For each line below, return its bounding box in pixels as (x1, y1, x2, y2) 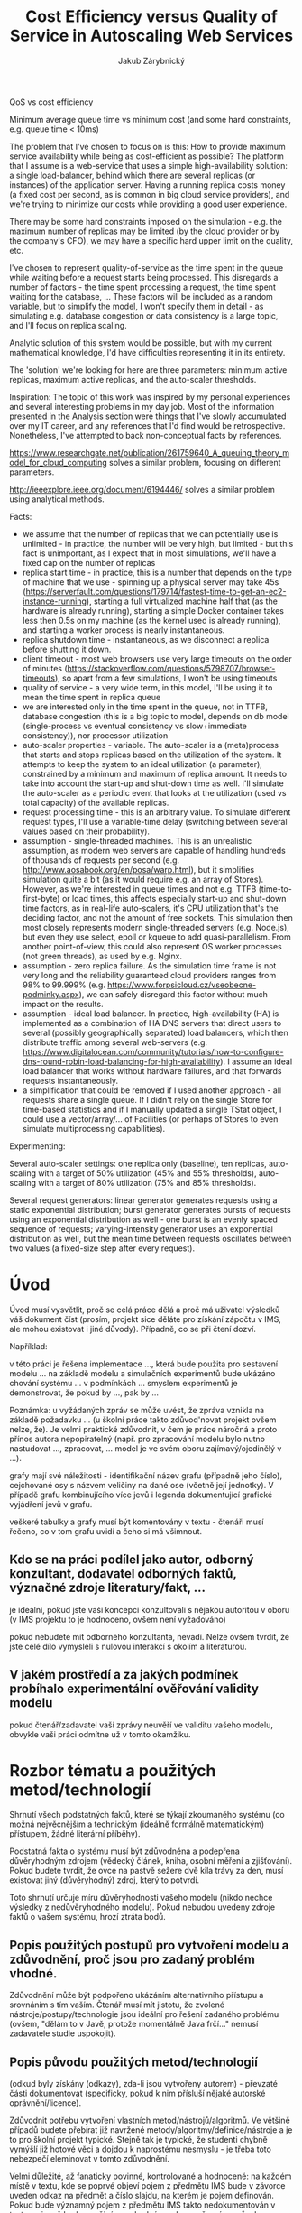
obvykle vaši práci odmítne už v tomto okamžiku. (9, 1728, 191, 1739)
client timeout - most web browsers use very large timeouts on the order (22, 653, 292, 664)
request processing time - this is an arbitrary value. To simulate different (22, 806, 291, 818)
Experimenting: (9, 1140, 66, 1152)
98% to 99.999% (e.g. (22, 979, 106, 990)
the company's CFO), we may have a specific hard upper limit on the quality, (9, 235, 294, 245)
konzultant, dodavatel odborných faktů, (9, 1566, 237, 1581)
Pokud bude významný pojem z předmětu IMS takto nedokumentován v (9, 2199, 276, 2210)
